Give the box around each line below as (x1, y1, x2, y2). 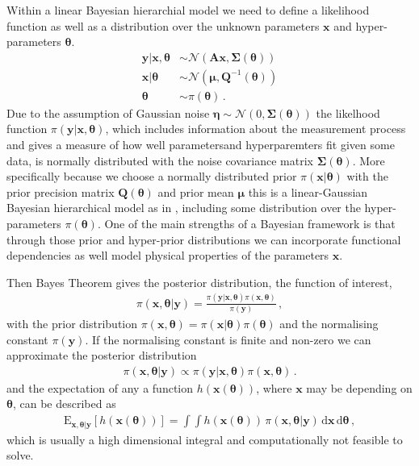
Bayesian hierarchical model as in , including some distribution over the (6, 199, 361, 216)
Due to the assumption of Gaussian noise (6, 104, 210, 121)
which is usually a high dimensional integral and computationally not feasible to (6, 431, 403, 447)
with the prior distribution (6, 315, 138, 332)
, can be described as (12, 395, 116, 412)
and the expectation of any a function (6, 379, 194, 396)
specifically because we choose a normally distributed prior (6, 168, 297, 185)
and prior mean (157, 183, 234, 200)
